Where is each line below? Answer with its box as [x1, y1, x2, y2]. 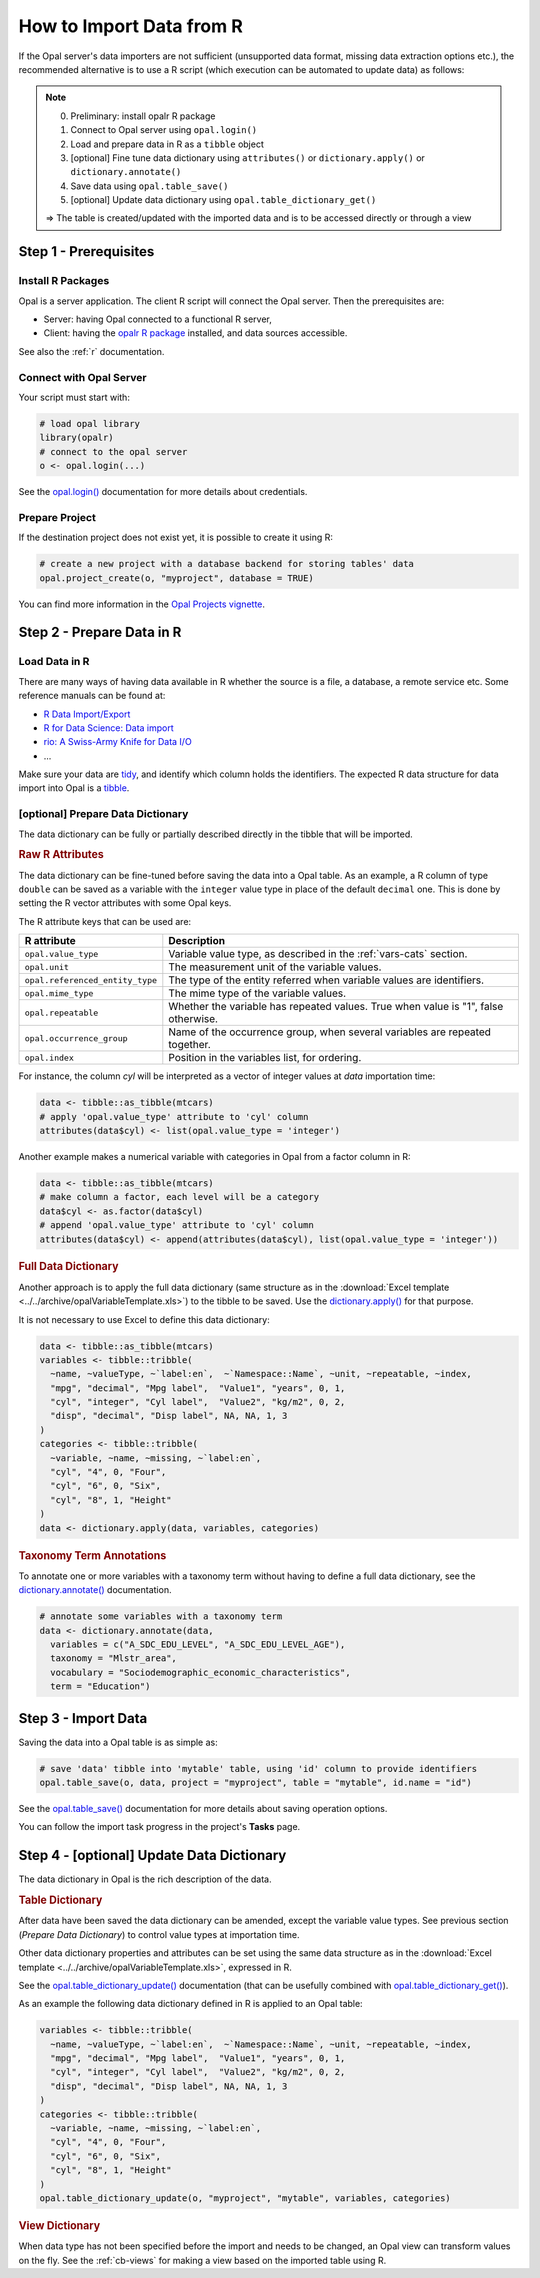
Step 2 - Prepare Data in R [18, 624, 182, 641]
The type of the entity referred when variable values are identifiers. [168, 973, 485, 987]
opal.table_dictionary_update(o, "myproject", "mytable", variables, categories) [39, 2193, 452, 2204]
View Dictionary [18, 2218, 100, 2232]
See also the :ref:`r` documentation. [18, 345, 165, 357]
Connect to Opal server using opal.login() [70, 124, 258, 136]
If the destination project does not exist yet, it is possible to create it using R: [18, 531, 334, 544]
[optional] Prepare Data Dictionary [18, 807, 189, 821]
